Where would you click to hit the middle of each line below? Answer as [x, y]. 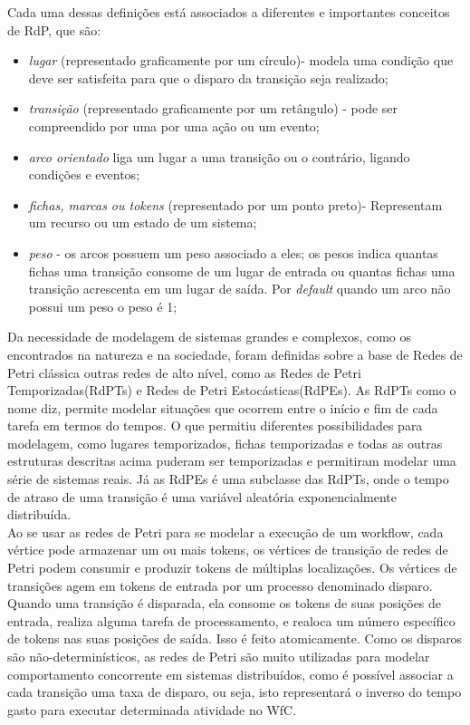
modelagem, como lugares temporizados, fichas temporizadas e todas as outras [225, 443]
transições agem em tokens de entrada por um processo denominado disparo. [220, 585]
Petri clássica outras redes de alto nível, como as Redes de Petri [184, 372]
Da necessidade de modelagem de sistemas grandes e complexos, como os [210, 337]
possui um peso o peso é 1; [103, 306]
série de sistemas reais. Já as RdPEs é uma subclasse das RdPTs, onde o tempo [228, 479]
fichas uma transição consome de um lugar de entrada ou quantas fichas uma [242, 271]
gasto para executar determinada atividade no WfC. [152, 709]
